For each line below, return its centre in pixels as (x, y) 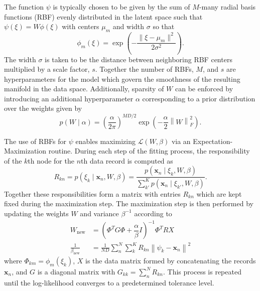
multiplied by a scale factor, (47, 69)
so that (164, 26)
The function (24, 7)
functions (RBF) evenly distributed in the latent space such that (103, 16)
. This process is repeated (202, 271)
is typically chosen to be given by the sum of (121, 7)
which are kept (219, 193)
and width (128, 26)
